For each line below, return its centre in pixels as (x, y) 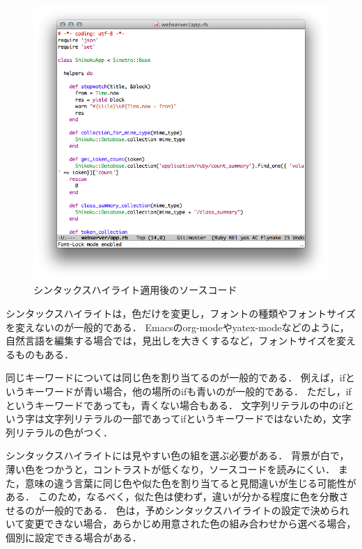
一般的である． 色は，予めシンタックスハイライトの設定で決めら (192, 510)
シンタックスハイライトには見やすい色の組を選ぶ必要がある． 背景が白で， (178, 455)
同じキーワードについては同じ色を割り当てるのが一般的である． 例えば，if (175, 377)
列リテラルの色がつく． (59, 432)
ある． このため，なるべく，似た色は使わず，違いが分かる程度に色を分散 (172, 496)
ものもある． (44, 354)
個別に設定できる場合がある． (74, 537)
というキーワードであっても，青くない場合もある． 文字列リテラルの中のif (175, 405)
